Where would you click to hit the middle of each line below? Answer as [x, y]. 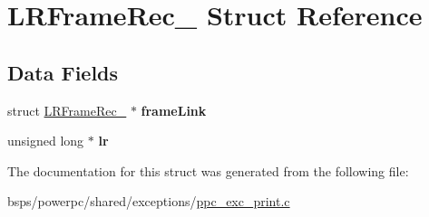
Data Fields [63, 72]
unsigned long [46, 141]
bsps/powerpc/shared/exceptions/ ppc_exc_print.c [149, 201]
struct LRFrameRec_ [67, 110]
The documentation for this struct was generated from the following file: [208, 170]
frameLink [174, 110]
